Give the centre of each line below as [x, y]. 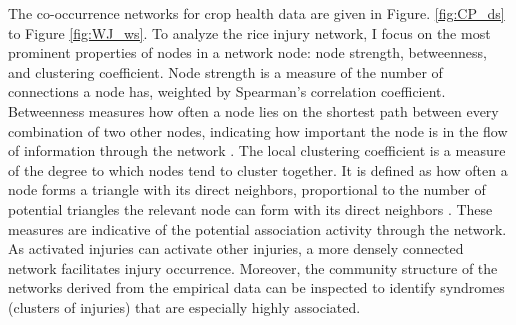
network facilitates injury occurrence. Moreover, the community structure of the [253, 267]
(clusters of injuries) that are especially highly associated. [184, 306]
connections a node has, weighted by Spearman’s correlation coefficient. [227, 91]
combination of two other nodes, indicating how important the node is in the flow [258, 130]
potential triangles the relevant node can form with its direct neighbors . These [250, 208]
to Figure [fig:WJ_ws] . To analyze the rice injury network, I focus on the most [249, 32]
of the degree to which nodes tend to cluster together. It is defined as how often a [258, 169]
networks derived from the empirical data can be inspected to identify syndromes [256, 287]
